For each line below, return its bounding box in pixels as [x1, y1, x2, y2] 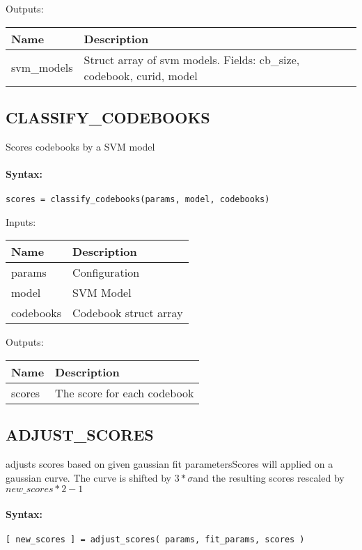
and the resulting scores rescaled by [193, 470, 345, 484]
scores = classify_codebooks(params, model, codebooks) [6, 194, 270, 205]
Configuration [72, 264, 140, 281]
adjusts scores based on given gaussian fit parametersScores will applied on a [6, 457, 333, 471]
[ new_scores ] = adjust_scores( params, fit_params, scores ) [6, 535, 305, 545]
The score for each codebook [55, 385, 194, 402]
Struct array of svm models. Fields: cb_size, [84, 51, 300, 68]
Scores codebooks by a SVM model [6, 139, 155, 153]
